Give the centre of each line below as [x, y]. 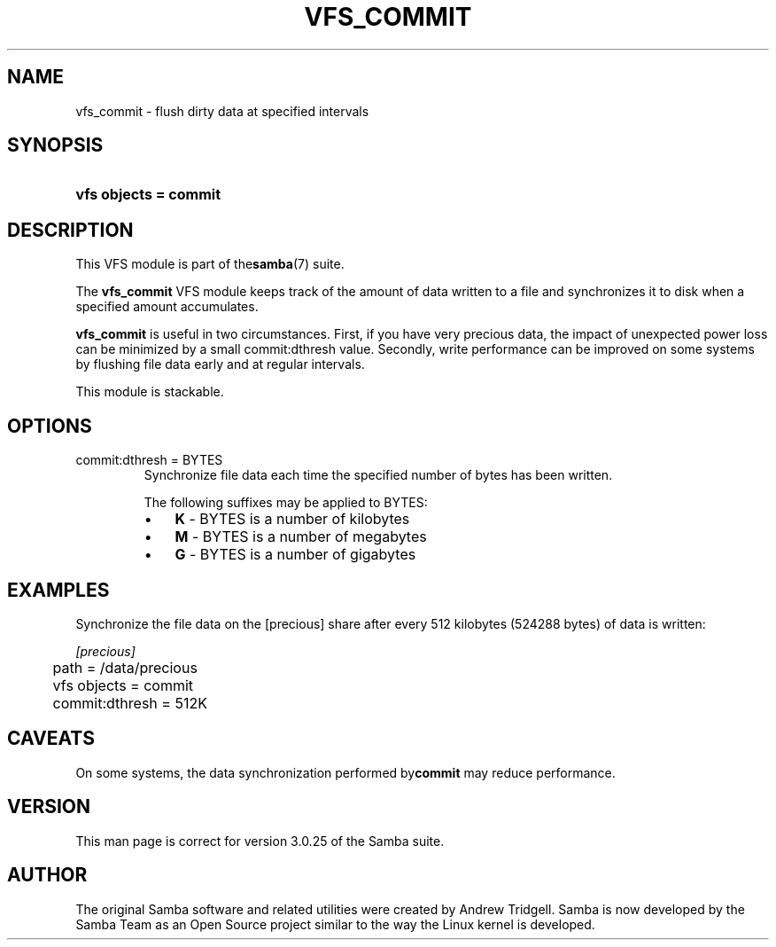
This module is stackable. [150, 392]
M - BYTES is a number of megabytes [301, 537]
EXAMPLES [58, 590]
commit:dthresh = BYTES [149, 460]
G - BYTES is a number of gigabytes [295, 555]
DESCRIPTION [70, 230]
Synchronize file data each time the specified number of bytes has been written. [378, 475]
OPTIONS [50, 426]
